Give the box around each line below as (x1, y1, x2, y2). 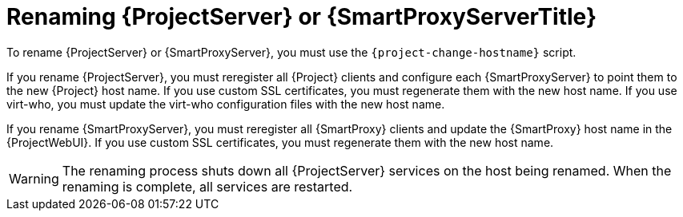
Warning (9, 170, 59, 187)
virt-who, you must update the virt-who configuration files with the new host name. (6, 97, 445, 111)
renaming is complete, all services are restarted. (62, 178, 353, 195)
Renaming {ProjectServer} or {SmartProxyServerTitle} (6, 3, 597, 30)
